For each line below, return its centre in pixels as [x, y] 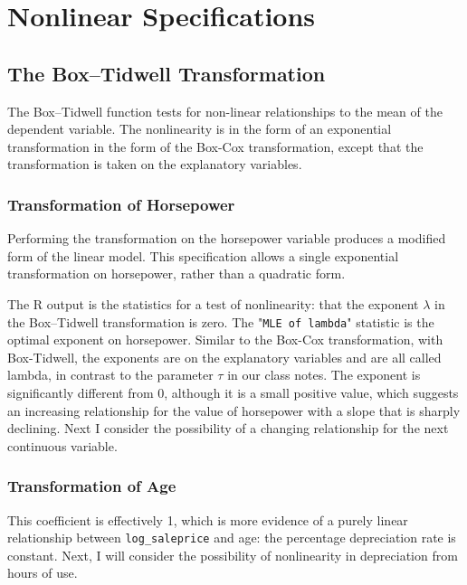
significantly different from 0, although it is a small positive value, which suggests [233, 392]
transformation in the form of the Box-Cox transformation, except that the [215, 146]
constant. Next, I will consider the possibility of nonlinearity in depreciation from [233, 555]
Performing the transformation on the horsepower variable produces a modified [227, 238]
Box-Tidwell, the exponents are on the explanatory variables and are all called [224, 357]
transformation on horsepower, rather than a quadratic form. [176, 274]
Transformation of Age [92, 486]
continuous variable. [62, 445]
